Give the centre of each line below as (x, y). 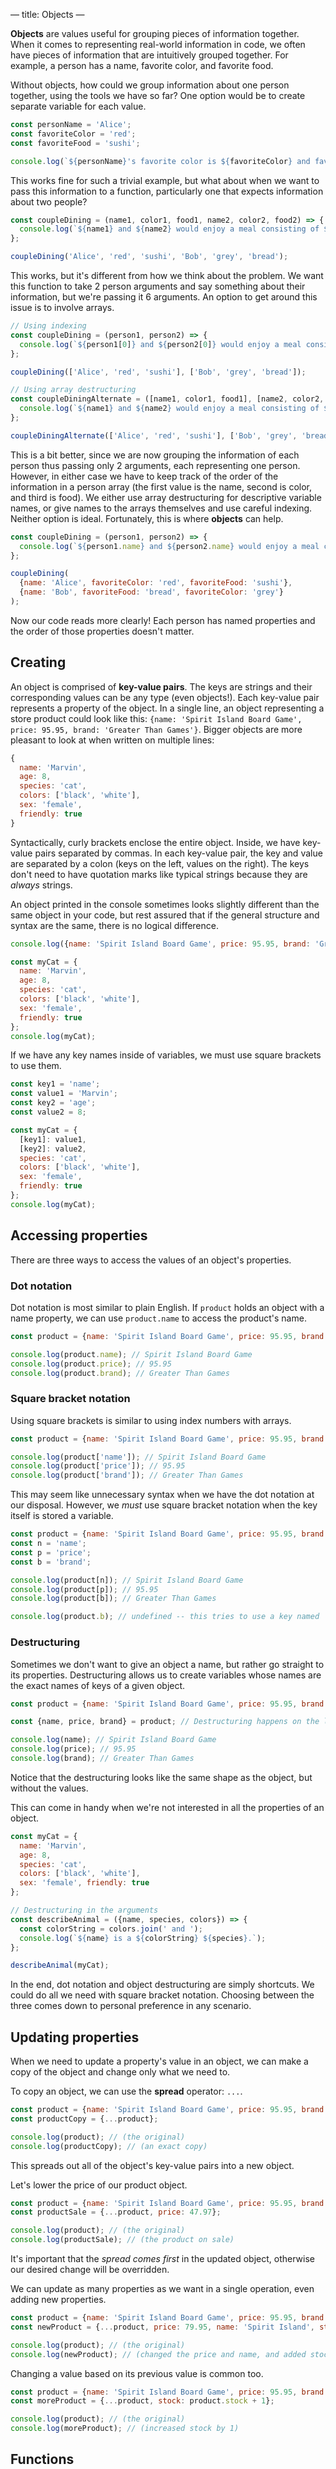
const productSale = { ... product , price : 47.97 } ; (116, 2212)
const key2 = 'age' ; (53, 1103)
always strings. (41, 885)
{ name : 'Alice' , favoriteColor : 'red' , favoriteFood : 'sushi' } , (156, 583)
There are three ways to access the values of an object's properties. (151, 1260)
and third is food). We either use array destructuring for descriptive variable (166, 497)
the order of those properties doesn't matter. (102, 631)
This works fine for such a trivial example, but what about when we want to (165, 180)
